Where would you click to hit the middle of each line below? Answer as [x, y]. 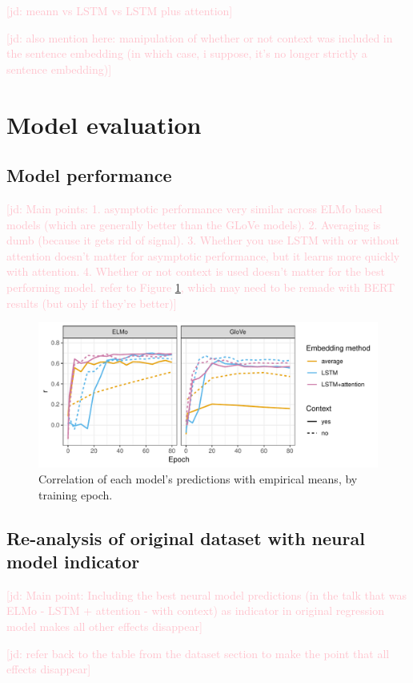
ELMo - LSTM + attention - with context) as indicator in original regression [195, 610]
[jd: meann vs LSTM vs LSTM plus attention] [120, 10]
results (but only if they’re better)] [92, 303]
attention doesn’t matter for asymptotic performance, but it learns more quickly [203, 255]
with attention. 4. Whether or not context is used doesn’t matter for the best [196, 271]
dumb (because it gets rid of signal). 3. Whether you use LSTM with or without [203, 240]
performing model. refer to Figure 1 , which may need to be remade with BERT [201, 287]
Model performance [89, 175]
